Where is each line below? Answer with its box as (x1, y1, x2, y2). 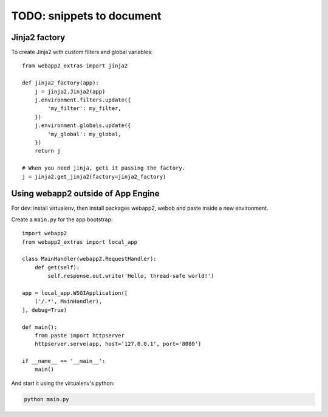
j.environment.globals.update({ (34, 122, 131, 129)
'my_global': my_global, (47, 131, 121, 137)
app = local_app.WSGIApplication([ (22, 289, 128, 296)
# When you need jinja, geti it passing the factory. (22, 165, 185, 171)
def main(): (22, 323, 58, 331)
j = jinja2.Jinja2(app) (34, 88, 106, 95)
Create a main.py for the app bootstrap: (11, 216, 113, 223)
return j (34, 148, 61, 154)
